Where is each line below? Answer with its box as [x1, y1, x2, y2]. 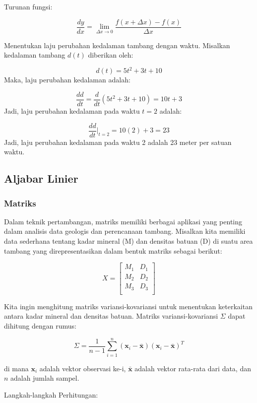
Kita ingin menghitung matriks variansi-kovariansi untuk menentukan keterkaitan [4, 301, 253, 311]
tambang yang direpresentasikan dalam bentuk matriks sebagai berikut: [4, 245, 222, 256]
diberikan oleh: [88, 50, 133, 60]
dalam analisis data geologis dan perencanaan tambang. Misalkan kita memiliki [4, 226, 246, 236]
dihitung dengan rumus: [4, 320, 76, 331]
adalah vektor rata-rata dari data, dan [134, 363, 251, 373]
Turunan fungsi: [4, 1, 53, 11]
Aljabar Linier [4, 171, 78, 186]
